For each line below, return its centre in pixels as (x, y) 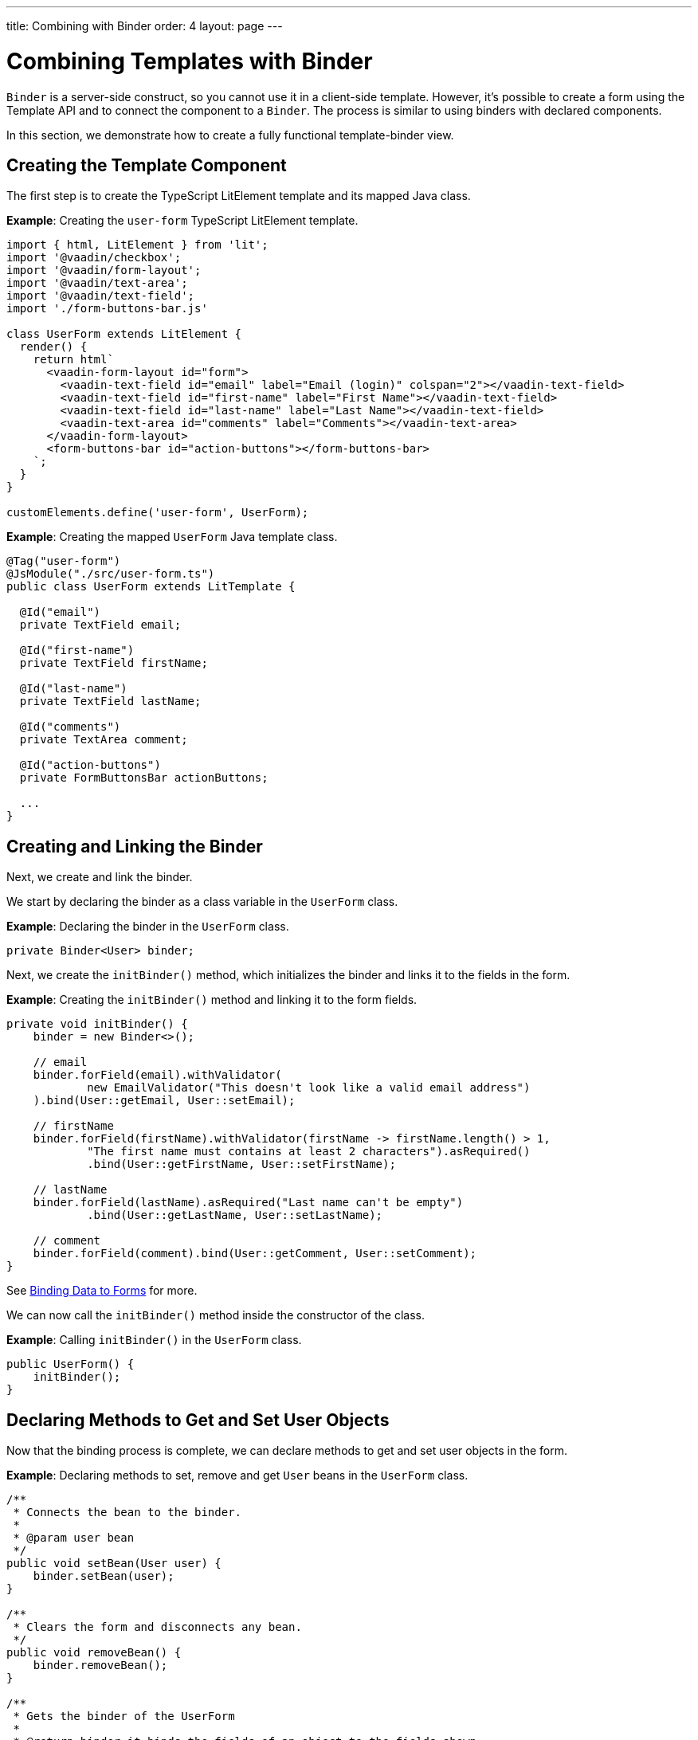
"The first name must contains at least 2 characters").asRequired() (309, 1152)
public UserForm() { (71, 1364)
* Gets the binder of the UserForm (124, 1716)
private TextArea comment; (104, 740)
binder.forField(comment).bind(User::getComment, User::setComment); (255, 1254)
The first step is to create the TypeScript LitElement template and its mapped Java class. (239, 196)
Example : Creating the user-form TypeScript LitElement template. (182, 221)
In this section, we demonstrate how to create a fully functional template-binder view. (230, 135)
